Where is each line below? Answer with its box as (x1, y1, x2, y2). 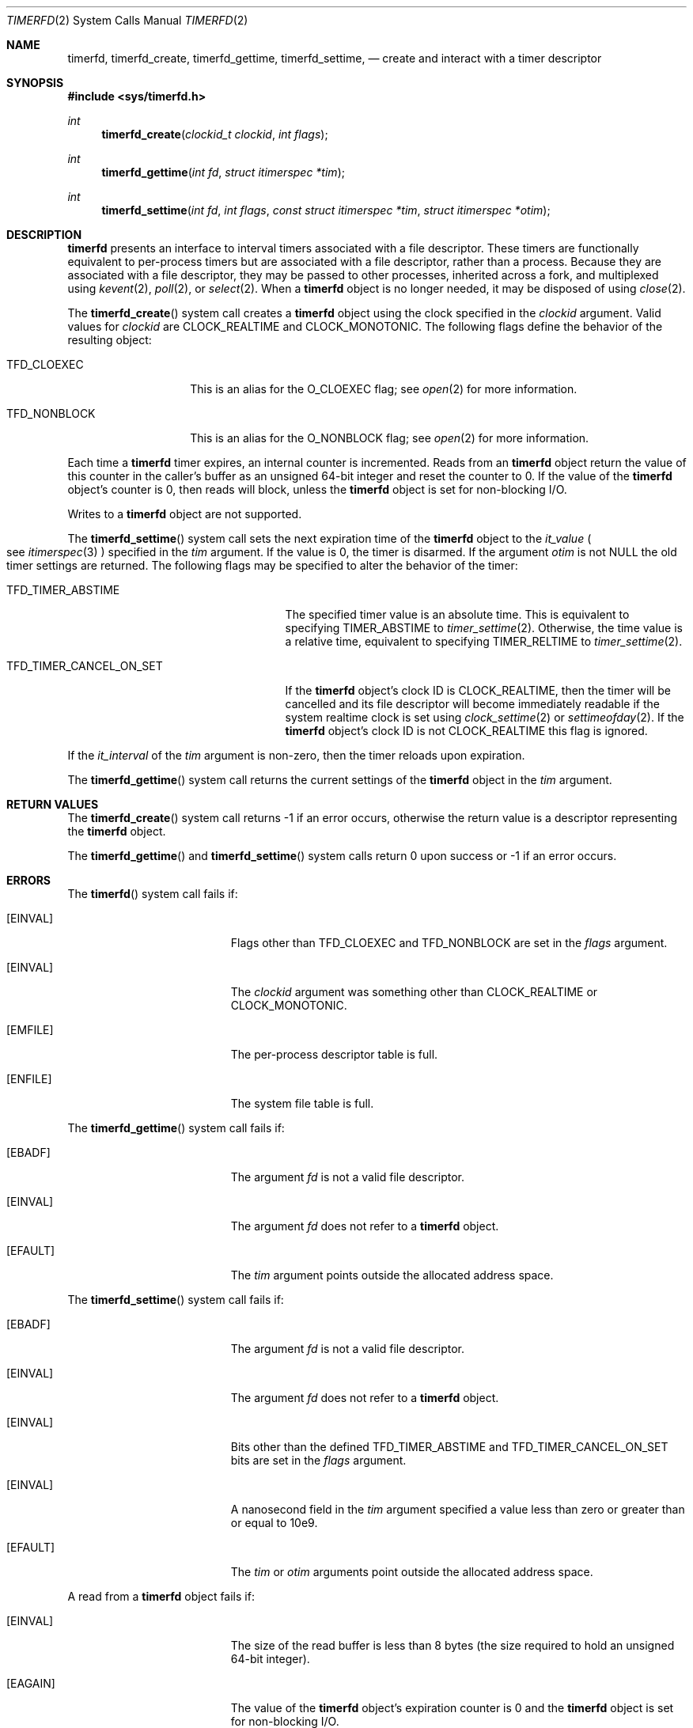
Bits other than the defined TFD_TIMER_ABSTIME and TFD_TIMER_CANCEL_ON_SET (230, 1440, 668, 1453)
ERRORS (6, 873, 51, 887)
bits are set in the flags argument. (230, 1453, 407, 1467)
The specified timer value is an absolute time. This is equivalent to (285, 608, 630, 621)
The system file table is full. (230, 1097, 374, 1110)
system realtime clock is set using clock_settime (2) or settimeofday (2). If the (285, 711, 684, 724)
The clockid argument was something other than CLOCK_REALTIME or (230, 985, 598, 999)
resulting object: (67, 333, 152, 347)
